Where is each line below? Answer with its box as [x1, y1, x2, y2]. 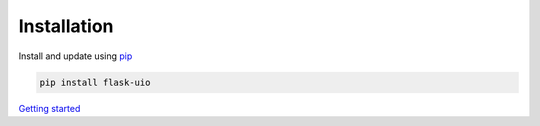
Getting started [18, 102, 81, 114]
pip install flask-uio [39, 76, 151, 88]
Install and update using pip [18, 50, 133, 62]
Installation [18, 15, 114, 37]
